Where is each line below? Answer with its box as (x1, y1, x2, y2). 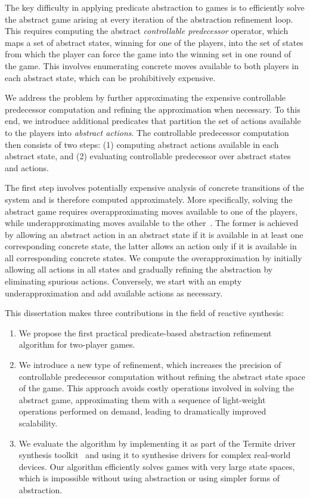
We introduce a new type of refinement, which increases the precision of (18, 358, 281, 371)
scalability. (18, 417, 58, 429)
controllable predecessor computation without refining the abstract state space (18, 370, 305, 382)
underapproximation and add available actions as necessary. (5, 286, 223, 299)
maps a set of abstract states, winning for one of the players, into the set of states (5, 36, 303, 48)
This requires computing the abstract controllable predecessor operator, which (5, 24, 289, 37)
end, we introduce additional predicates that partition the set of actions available (5, 115, 301, 127)
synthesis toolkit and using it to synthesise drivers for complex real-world (18, 448, 291, 461)
